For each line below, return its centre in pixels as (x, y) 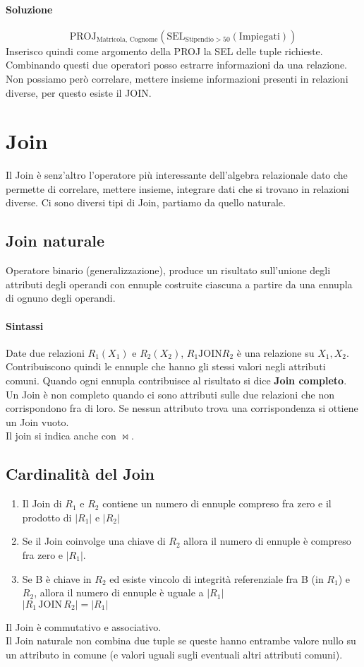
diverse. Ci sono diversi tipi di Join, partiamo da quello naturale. (146, 202)
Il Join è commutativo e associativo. (84, 626)
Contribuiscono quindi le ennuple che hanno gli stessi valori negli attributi (166, 366)
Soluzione (29, 9)
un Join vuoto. (37, 421)
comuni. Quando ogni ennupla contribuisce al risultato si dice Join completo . (176, 380)
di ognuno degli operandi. (61, 298)
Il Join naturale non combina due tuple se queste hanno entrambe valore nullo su (181, 641)
